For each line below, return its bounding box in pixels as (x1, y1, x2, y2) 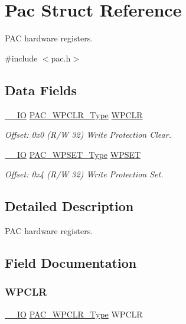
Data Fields (5, 80, 77, 99)
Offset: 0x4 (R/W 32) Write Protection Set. (5, 168, 164, 180)
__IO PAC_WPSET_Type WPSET (5, 148, 141, 160)
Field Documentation (5, 254, 137, 272)
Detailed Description (5, 197, 134, 215)
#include (5, 51, 38, 64)
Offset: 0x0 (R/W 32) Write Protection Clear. (5, 128, 171, 141)
